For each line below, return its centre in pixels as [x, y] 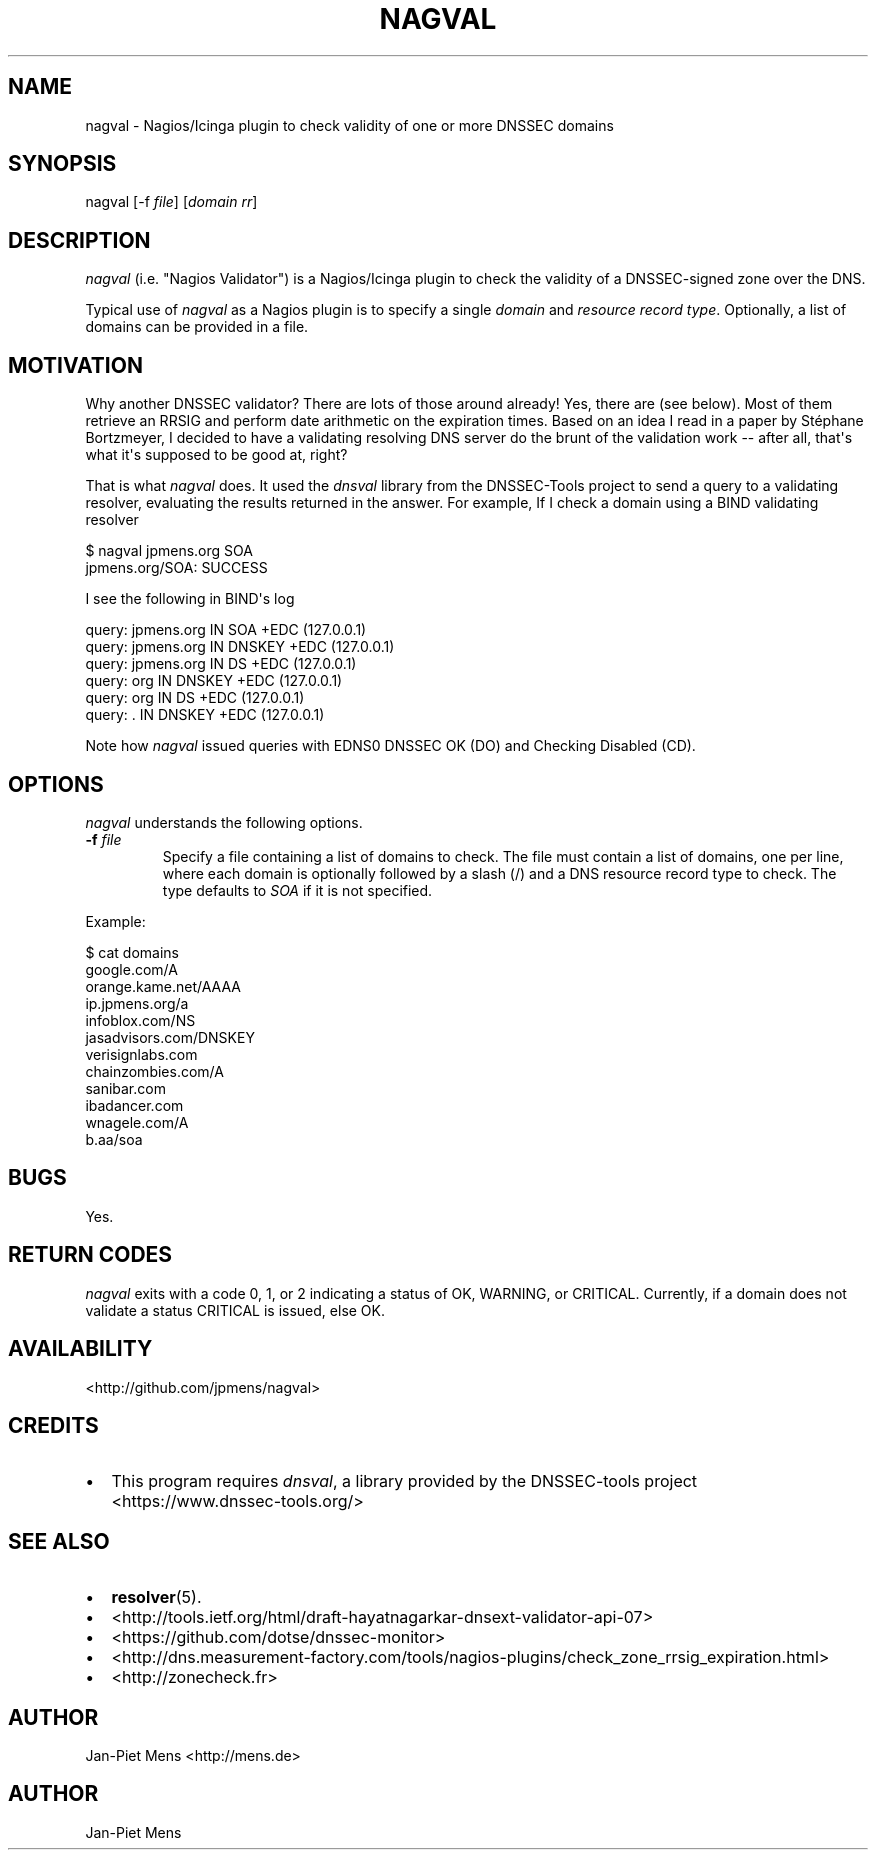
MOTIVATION [75, 365]
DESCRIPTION [79, 240]
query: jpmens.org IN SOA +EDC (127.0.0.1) [226, 630]
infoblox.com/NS [140, 1020]
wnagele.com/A [137, 1122]
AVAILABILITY [80, 1349]
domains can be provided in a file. [197, 327]
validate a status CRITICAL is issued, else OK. [235, 1310]
